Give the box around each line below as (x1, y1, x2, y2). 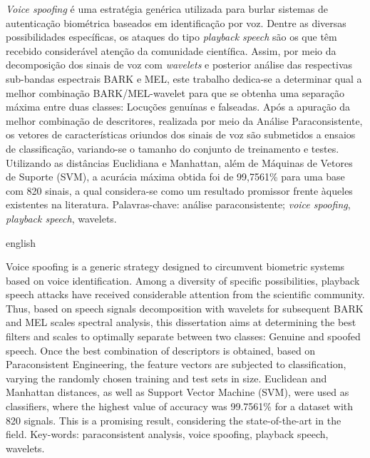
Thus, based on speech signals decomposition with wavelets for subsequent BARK (6, 300, 364, 315)
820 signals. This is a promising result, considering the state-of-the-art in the (6, 412, 341, 427)
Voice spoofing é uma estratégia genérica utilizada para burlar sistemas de (6, 1, 328, 16)
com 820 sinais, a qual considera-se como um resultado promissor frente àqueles (6, 183, 353, 198)
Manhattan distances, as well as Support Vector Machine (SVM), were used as (6, 385, 349, 400)
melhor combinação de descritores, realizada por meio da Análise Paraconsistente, (6, 113, 363, 128)
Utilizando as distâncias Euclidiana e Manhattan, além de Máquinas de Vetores (6, 155, 353, 170)
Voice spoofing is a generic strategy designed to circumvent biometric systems (6, 259, 345, 274)
